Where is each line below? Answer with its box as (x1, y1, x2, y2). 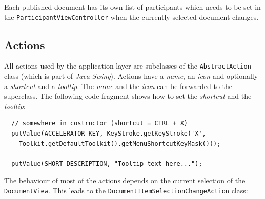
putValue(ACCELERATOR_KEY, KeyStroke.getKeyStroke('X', (11, 130, 206, 138)
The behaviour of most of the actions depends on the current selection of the (4, 175, 246, 186)
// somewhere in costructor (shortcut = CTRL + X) (11, 120, 188, 127)
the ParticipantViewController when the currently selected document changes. (4, 11, 259, 22)
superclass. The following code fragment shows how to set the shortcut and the (4, 91, 252, 101)
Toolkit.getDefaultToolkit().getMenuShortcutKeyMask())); (18, 140, 221, 147)
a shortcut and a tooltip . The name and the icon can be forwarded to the (4, 80, 233, 91)
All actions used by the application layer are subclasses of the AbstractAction (4, 60, 251, 71)
